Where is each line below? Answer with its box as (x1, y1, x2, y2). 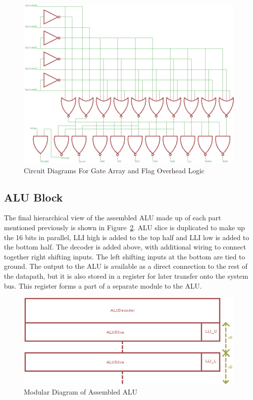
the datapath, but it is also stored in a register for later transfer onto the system (4, 270, 249, 281)
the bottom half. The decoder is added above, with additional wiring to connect (4, 242, 247, 252)
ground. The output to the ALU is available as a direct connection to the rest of (4, 261, 248, 271)
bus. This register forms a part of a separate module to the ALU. (4, 280, 202, 291)
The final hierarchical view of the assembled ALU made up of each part (4, 212, 221, 223)
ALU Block (4, 189, 63, 204)
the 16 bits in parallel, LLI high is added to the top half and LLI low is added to (4, 232, 249, 242)
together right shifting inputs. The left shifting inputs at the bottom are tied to (4, 251, 245, 261)
